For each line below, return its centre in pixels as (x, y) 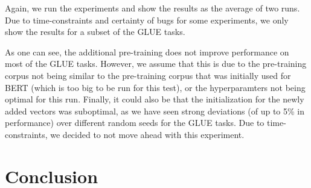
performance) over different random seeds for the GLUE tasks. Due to (135, 123)
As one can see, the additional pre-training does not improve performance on (147, 52)
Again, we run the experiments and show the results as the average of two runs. (152, 8)
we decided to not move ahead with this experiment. (147, 134)
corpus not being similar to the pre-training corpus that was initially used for (148, 75)
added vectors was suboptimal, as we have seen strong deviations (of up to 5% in (155, 111)
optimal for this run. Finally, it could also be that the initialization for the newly (155, 99)
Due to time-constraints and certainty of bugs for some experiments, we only (147, 20)
